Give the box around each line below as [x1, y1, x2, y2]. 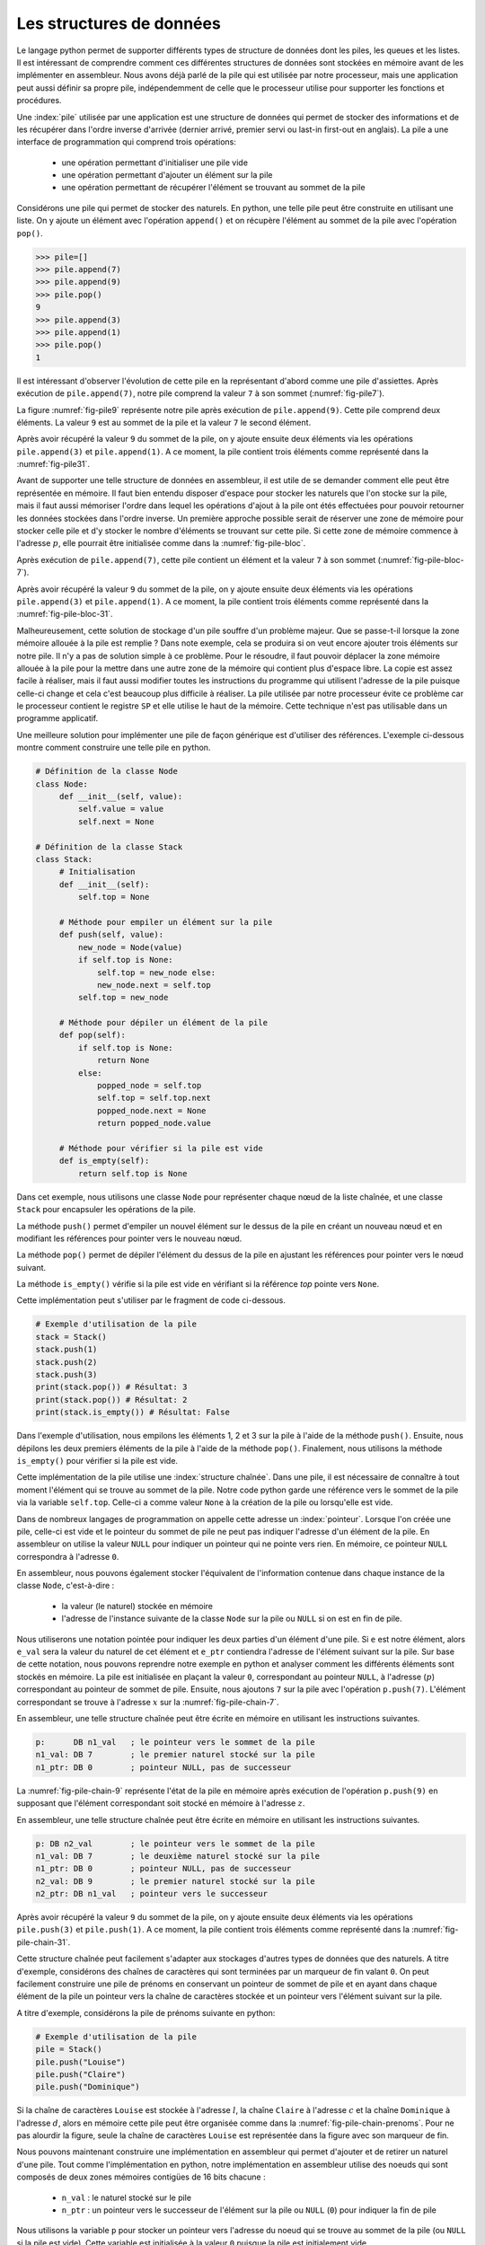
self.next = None [77, 816, 154, 826]
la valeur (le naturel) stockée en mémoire [61, 1600, 214, 1611]
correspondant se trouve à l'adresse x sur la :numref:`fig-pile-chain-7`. [16, 1696, 279, 1707]
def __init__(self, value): [58, 791, 183, 802]
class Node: [35, 779, 89, 789]
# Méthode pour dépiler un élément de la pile [58, 1017, 269, 1028]
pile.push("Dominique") [35, 2082, 141, 2092]
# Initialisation [58, 867, 136, 877]
